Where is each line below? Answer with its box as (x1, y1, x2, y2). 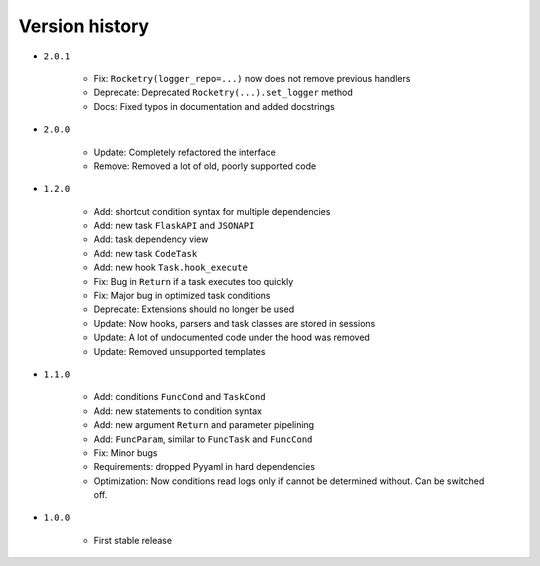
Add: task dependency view (93, 233, 209, 245)
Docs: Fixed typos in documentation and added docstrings (93, 100, 335, 112)
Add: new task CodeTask (93, 247, 198, 259)
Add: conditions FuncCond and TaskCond (93, 391, 266, 403)
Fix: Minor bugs (93, 446, 159, 459)
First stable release (93, 534, 173, 546)
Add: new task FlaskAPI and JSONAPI (93, 220, 255, 232)
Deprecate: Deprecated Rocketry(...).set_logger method (93, 86, 354, 99)
